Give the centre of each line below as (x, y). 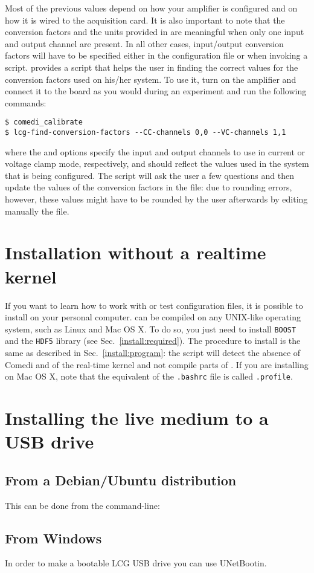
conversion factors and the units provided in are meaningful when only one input (155, 32)
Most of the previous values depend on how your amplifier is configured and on (151, 8)
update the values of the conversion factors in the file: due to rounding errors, (149, 187)
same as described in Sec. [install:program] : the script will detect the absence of (153, 353)
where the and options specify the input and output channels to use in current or (155, 151)
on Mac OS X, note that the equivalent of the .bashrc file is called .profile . (149, 376)
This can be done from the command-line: (82, 505)
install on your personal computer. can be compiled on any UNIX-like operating (153, 317)
